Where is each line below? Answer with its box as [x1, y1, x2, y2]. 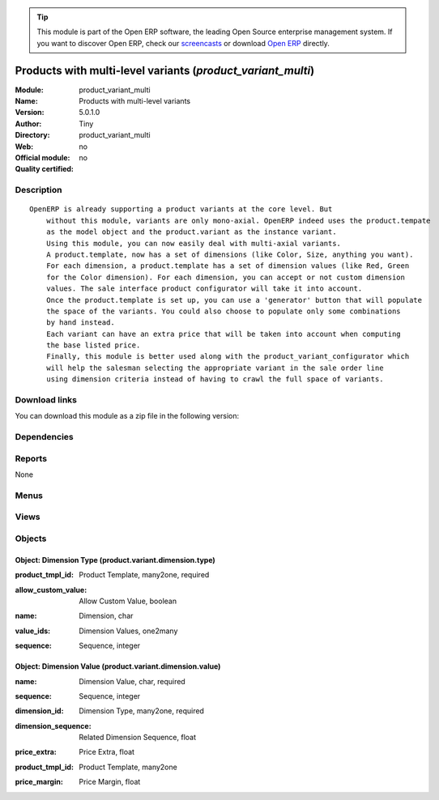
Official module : [15, 153, 70, 163]
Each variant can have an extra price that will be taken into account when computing [45, 329, 401, 338]
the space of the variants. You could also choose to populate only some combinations [45, 306, 401, 316]
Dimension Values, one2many [79, 626, 178, 636]
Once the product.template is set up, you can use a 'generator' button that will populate [45, 296, 423, 304]
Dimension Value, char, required [79, 676, 185, 686]
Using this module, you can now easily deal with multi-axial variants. [45, 239, 342, 248]
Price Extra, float [79, 747, 135, 757]
